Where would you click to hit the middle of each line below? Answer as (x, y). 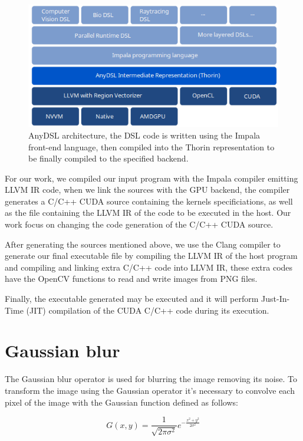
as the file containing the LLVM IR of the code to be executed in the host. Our (148, 213)
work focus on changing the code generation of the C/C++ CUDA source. (139, 224)
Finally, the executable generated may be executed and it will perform (132, 299)
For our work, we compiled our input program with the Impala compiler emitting (151, 178)
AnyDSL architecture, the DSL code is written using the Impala (144, 135)
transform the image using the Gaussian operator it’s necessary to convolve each (150, 390)
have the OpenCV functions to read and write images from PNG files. (131, 279)
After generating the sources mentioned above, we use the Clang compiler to (143, 244)
